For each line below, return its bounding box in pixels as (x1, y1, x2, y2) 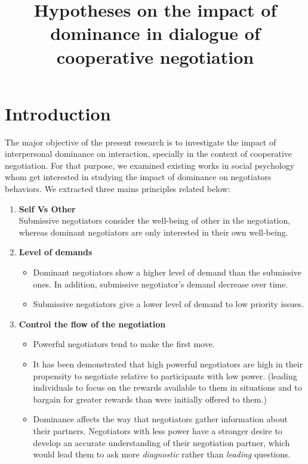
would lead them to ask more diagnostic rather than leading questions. (33, 448, 291, 460)
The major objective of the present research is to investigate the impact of (5, 135, 276, 148)
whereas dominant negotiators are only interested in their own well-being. (19, 225, 288, 238)
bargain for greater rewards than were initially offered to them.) (33, 392, 267, 405)
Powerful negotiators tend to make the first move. (33, 338, 215, 350)
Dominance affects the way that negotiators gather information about (33, 413, 288, 425)
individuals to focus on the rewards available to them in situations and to (33, 381, 302, 394)
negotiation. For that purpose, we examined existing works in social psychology (5, 159, 295, 171)
